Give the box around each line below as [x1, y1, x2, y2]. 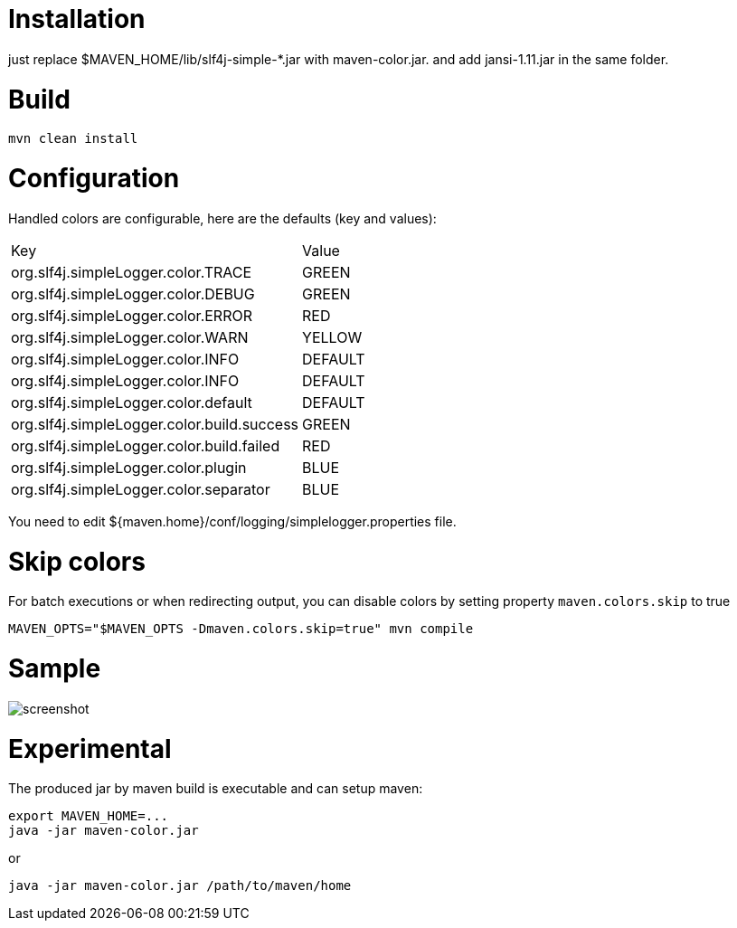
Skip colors [8, 545, 146, 577]
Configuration [8, 163, 180, 194]
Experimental [8, 733, 172, 764]
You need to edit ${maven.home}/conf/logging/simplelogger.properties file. [8, 513, 457, 529]
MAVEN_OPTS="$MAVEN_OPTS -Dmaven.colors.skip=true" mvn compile [8, 621, 474, 637]
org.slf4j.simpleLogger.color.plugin [11, 458, 247, 477]
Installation [8, 4, 146, 34]
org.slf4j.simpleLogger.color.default [11, 393, 252, 412]
